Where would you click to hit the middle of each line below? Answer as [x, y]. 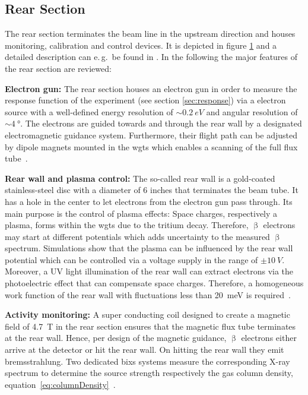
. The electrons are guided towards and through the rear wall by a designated [161, 123]
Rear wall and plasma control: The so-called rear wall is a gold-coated [140, 178]
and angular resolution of [252, 111]
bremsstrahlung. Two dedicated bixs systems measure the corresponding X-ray [147, 361]
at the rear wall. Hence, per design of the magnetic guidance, [116, 338]
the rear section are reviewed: [58, 68]
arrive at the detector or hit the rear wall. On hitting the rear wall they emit [145, 350]
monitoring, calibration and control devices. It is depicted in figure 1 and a [141, 45]
